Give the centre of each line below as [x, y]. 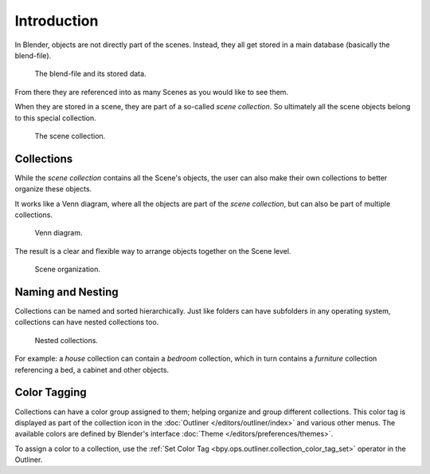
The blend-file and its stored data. [90, 74]
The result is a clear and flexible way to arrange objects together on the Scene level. [153, 251]
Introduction [57, 21]
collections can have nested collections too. [87, 322]
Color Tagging [51, 392]
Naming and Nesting [66, 292]
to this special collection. [56, 118]
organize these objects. [53, 189]
